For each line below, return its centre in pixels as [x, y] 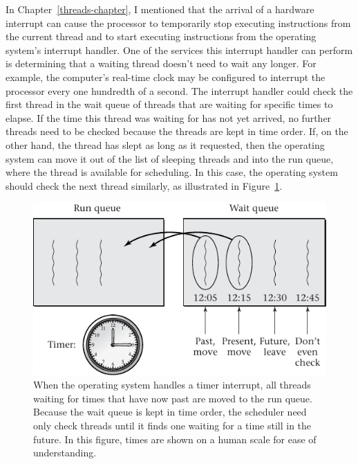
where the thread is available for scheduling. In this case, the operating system [172, 172]
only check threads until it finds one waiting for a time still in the [172, 426]
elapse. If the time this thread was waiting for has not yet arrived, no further [169, 117]
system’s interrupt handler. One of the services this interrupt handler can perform [179, 50]
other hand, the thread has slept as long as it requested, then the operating [165, 144]
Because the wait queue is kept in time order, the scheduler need [170, 412]
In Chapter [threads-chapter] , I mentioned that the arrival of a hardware [160, 9]
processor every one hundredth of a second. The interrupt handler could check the [179, 90]
